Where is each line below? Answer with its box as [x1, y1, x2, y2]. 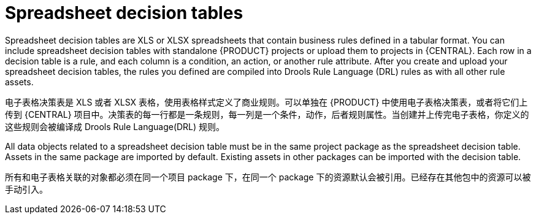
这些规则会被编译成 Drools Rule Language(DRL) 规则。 [5, 121, 225, 132]
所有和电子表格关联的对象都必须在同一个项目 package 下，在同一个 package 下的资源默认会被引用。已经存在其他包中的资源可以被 [5, 171, 531, 182]
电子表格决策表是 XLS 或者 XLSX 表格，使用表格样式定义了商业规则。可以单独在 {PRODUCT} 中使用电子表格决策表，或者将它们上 [5, 96, 528, 107]
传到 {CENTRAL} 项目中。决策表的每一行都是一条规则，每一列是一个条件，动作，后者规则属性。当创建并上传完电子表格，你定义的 [5, 109, 529, 120]
